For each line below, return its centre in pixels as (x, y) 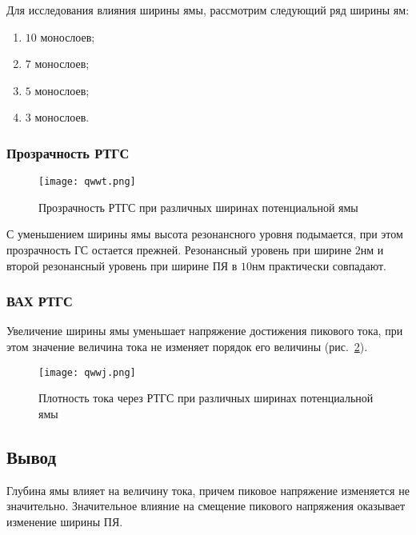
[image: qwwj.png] (87, 372)
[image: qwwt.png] (87, 182)
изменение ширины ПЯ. (65, 521)
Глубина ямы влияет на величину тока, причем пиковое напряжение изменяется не (208, 490)
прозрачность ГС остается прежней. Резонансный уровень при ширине (179, 250)
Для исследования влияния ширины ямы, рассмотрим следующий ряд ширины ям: (208, 10)
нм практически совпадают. (319, 265)
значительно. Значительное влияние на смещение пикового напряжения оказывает (206, 506)
